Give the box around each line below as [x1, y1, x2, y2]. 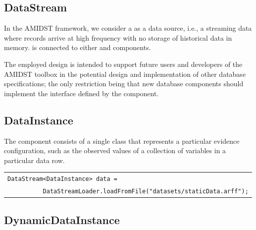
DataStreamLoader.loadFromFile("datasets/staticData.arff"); [43, 188, 249, 195]
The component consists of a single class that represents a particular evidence [4, 135, 240, 146]
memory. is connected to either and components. [4, 42, 151, 53]
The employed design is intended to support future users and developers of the [4, 58, 243, 69]
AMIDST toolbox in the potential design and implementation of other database [4, 68, 246, 79]
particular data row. [4, 155, 65, 165]
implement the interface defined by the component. [4, 88, 159, 98]
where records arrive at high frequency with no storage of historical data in [4, 32, 232, 43]
